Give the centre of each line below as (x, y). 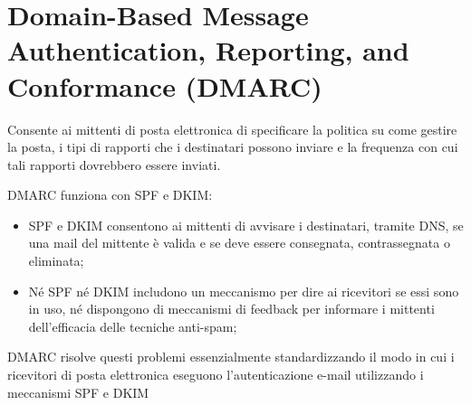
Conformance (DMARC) (165, 85)
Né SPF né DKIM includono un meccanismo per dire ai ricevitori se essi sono (244, 291)
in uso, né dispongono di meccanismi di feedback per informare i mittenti (231, 309)
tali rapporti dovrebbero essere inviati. (114, 164)
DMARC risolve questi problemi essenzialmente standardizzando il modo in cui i (231, 357)
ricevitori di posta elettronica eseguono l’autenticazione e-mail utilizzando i (216, 375)
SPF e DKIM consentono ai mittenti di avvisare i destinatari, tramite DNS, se (246, 225)
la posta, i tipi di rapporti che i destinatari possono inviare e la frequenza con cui (233, 147)
